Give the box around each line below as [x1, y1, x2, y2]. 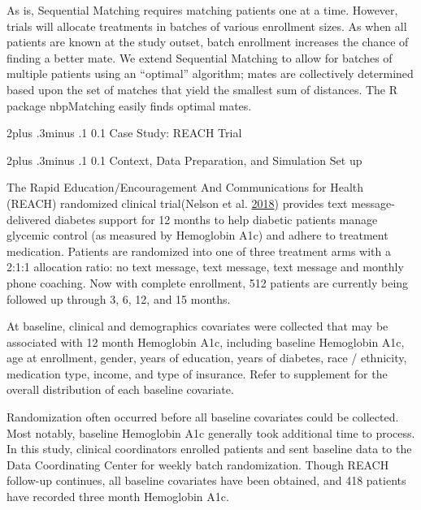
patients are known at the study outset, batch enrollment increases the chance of [7, 33, 409, 50]
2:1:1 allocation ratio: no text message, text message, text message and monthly [7, 258, 404, 275]
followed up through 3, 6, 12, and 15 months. [7, 290, 231, 307]
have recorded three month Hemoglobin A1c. [7, 488, 229, 505]
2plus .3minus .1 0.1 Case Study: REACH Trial [7, 124, 242, 141]
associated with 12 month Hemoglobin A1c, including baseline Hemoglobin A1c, [7, 333, 405, 350]
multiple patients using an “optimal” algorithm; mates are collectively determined [7, 65, 414, 82]
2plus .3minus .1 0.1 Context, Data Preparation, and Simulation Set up [7, 151, 362, 168]
